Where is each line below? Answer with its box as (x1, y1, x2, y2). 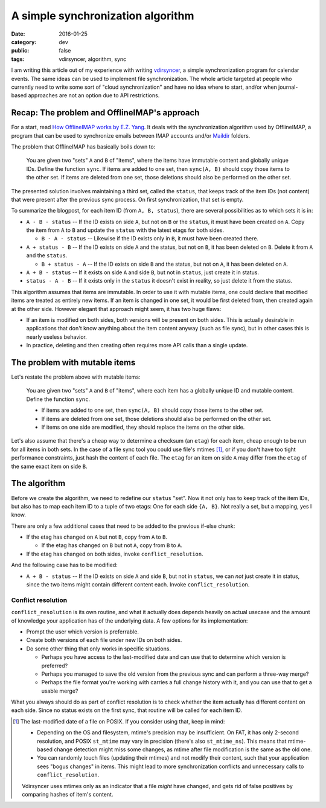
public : (11, 47, 30, 54)
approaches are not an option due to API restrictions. (28, 92, 160, 99)
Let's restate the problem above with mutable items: (11, 373, 141, 380)
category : (11, 38, 37, 45)
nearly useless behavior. (26, 333, 88, 341)
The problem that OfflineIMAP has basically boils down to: (11, 143, 156, 150)
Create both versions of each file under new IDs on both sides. (26, 636, 182, 644)
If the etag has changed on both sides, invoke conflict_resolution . (26, 550, 203, 557)
